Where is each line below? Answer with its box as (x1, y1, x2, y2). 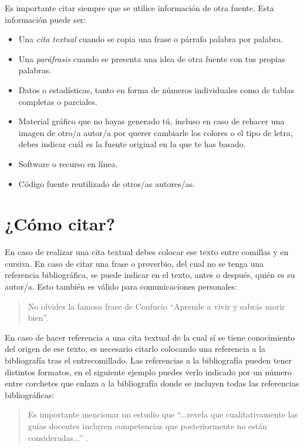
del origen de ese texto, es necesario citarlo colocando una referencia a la (5, 342, 266, 355)
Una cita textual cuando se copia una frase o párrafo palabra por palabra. (18, 33, 283, 45)
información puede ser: (5, 13, 86, 25)
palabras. (18, 64, 52, 76)
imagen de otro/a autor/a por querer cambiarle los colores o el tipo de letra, (18, 126, 293, 138)
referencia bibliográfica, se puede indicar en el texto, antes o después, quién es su (5, 269, 295, 281)
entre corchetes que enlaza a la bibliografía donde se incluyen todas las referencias (5, 377, 299, 389)
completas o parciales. (18, 95, 97, 107)
